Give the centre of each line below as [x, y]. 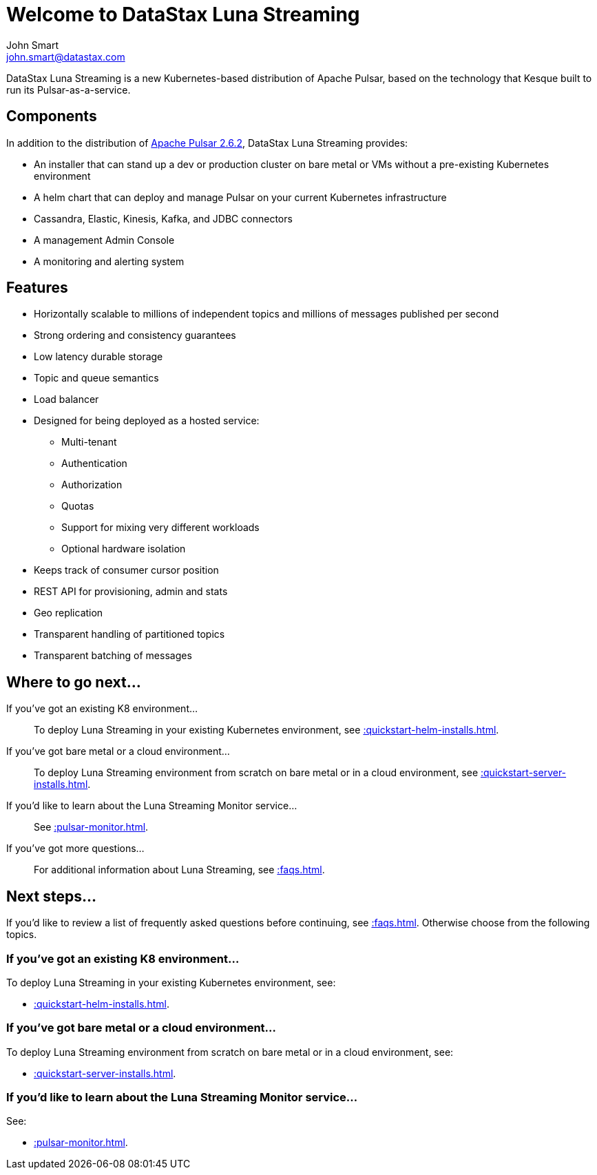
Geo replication [69, 613]
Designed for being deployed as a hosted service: [147, 421]
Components [52, 116]
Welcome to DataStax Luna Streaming [183, 14]
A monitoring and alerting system [109, 261]
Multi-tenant [89, 442]
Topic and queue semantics [96, 378]
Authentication [94, 464]
